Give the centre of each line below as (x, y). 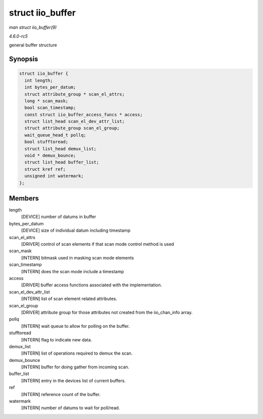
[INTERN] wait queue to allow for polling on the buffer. (75, 326)
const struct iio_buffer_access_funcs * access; (84, 114)
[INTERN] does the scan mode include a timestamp (73, 271)
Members (24, 198)
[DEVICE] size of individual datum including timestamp (76, 230)
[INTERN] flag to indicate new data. (56, 339)
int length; (39, 80)
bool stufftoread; (46, 142)
